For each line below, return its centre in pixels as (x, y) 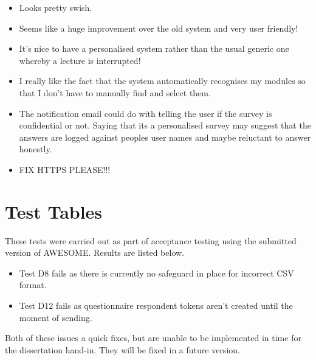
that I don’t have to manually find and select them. (115, 92)
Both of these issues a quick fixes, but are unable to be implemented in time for (153, 338)
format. (33, 285)
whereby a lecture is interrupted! (80, 60)
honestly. (36, 149)
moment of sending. (56, 317)
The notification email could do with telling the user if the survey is (146, 113)
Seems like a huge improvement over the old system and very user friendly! (159, 28)
